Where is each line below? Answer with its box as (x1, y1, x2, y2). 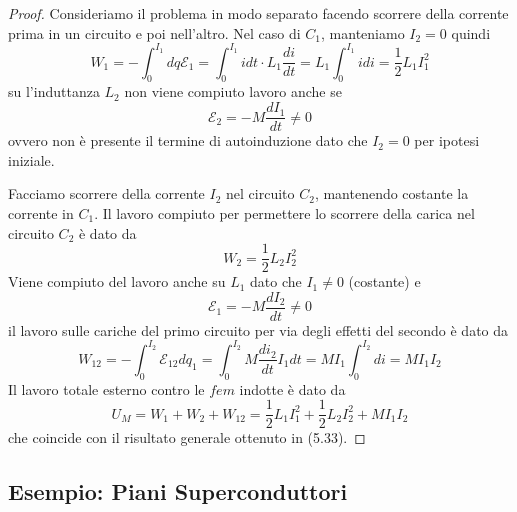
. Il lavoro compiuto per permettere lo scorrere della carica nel (94, 202, 475, 223)
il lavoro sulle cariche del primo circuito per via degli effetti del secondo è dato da (8, 319, 509, 340)
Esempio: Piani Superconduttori (8, 476, 348, 507)
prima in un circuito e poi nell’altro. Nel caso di (8, 22, 301, 43)
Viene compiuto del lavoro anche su (8, 271, 226, 292)
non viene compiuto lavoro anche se (124, 81, 342, 102)
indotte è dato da (239, 378, 346, 399)
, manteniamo (321, 22, 405, 43)
